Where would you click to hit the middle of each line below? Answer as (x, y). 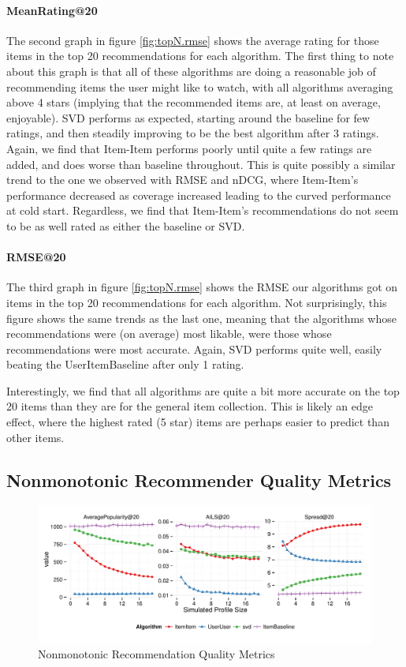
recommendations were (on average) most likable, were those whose (169, 333)
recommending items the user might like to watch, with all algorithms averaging (200, 86)
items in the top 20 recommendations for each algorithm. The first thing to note (200, 56)
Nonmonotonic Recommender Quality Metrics (199, 480)
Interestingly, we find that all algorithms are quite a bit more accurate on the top (203, 390)
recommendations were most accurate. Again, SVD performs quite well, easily (194, 348)
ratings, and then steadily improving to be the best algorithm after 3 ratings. (193, 133)
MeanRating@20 (52, 10)
